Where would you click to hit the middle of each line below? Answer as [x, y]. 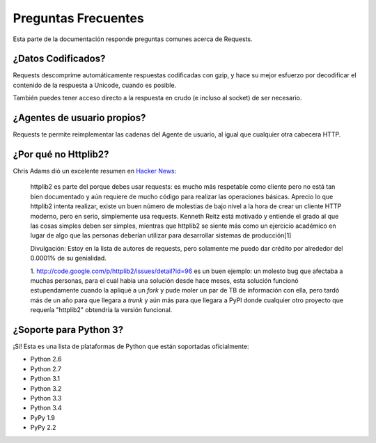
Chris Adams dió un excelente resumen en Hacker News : [95, 171]
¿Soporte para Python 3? [68, 330]
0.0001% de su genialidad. [69, 258]
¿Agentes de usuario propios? [79, 118]
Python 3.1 [45, 379]
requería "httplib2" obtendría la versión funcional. [101, 310]
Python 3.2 [46, 388]
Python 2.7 [46, 368]
